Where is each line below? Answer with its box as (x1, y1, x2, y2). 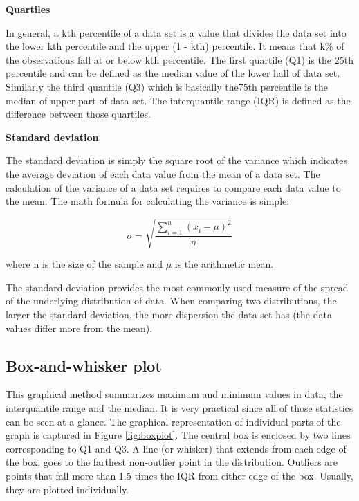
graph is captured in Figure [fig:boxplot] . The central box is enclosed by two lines (6, 428, 351, 442)
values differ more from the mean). (6, 320, 153, 335)
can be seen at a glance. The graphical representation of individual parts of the (6, 414, 341, 428)
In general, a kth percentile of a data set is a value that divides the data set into (6, 25, 347, 39)
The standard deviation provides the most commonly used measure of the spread (6, 280, 349, 294)
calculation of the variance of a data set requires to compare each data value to (6, 180, 341, 194)
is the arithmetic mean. (174, 257, 274, 271)
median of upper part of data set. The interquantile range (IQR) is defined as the (6, 93, 351, 107)
